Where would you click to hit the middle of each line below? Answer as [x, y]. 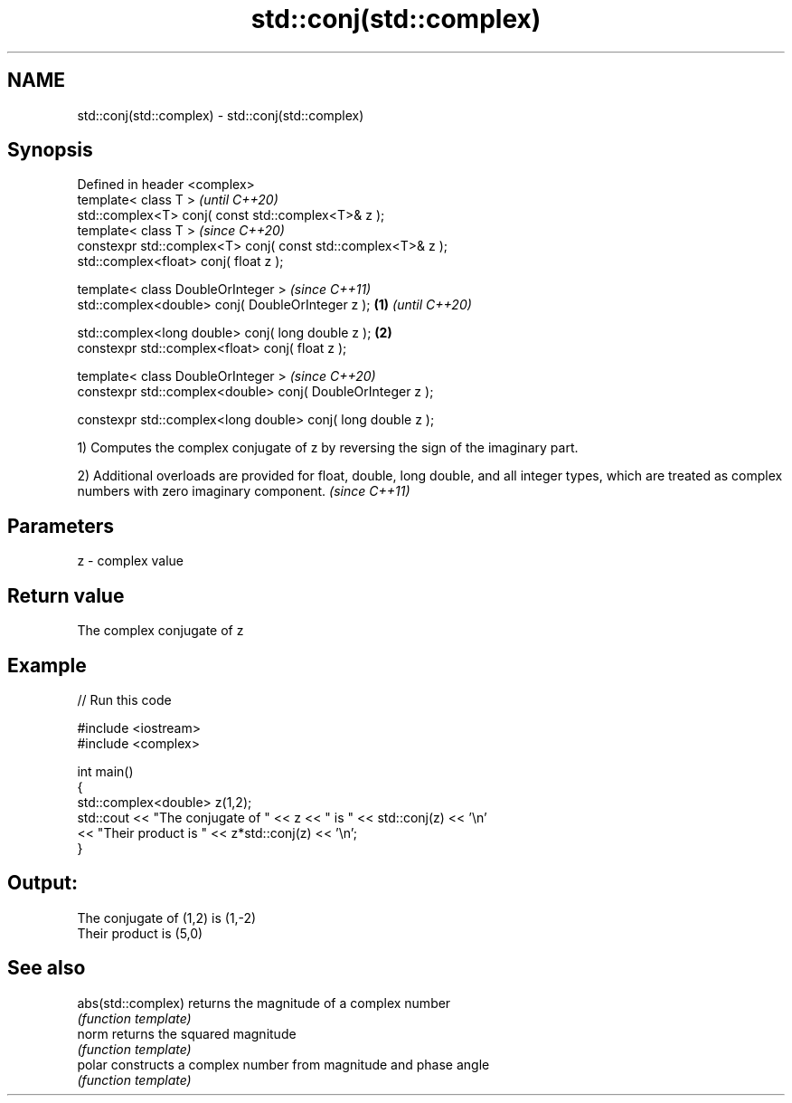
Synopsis [50, 150]
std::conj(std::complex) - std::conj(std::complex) [221, 115]
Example [47, 665]
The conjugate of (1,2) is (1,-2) [167, 918]
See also [47, 968]
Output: [42, 883]
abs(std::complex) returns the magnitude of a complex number [264, 1003]
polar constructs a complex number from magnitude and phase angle [283, 1064]
